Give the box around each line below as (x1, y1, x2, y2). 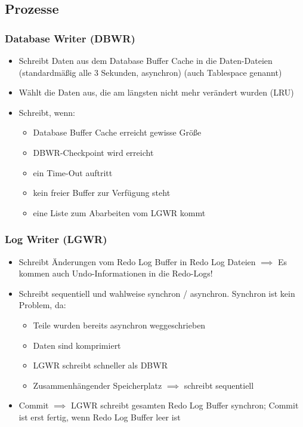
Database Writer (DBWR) (5, 30, 135, 45)
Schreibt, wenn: (18, 106, 75, 118)
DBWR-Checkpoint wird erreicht (33, 146, 154, 158)
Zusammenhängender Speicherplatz (33, 379, 162, 391)
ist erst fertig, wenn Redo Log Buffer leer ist (18, 410, 181, 423)
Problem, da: (18, 299, 66, 311)
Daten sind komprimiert (33, 339, 121, 351)
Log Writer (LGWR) (5, 232, 107, 247)
